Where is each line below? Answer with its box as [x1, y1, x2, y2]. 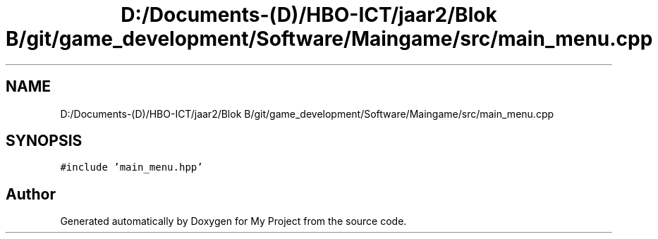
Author [6, 185, 56, 203]
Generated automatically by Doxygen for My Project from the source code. [60, 215, 407, 228]
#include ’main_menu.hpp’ [60, 161, 203, 173]
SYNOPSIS [6, 132, 83, 150]
